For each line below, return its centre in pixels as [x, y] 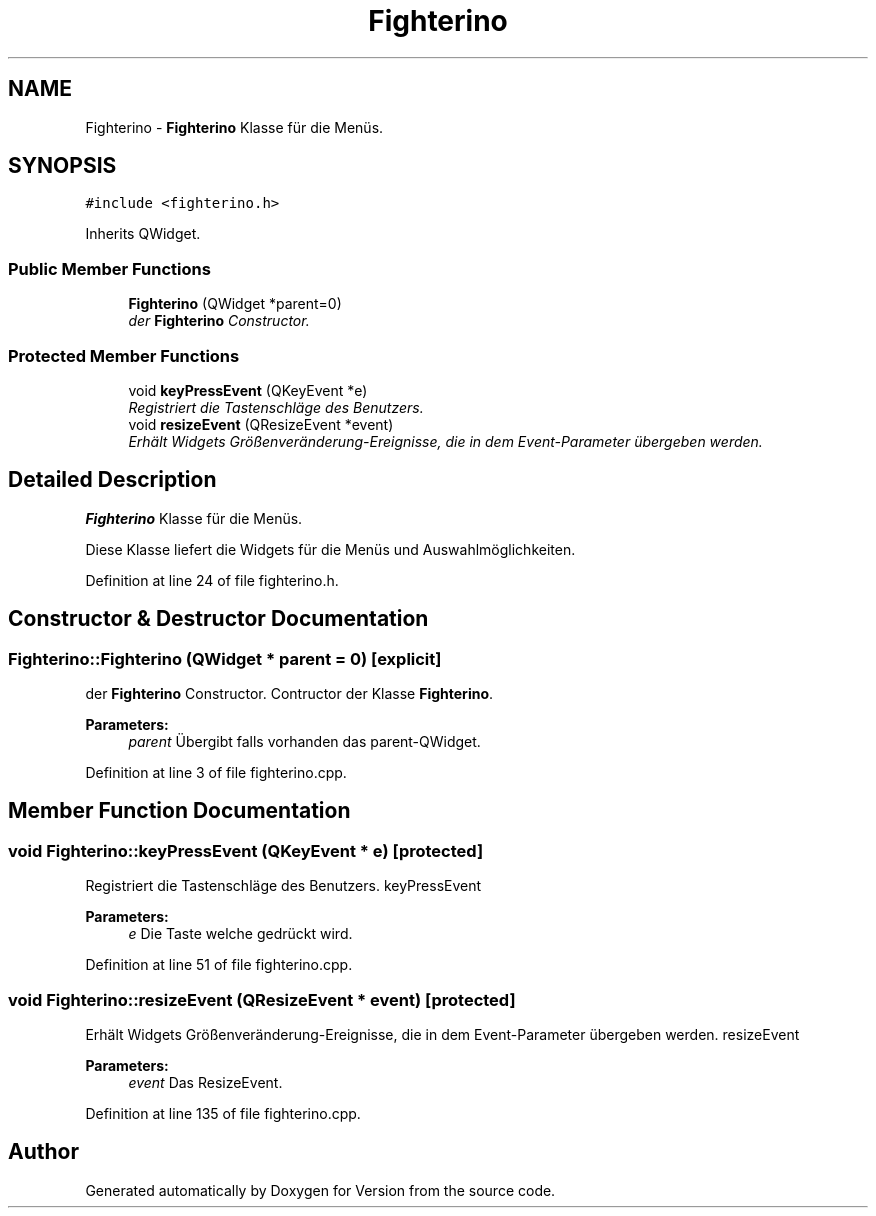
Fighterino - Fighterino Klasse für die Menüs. [234, 127]
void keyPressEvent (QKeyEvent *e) [248, 390]
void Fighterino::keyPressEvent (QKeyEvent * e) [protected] [246, 850]
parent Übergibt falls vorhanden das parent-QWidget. [304, 741]
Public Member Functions [109, 268]
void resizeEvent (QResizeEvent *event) [261, 424]
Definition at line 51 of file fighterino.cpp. [219, 965]
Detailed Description [112, 480]
